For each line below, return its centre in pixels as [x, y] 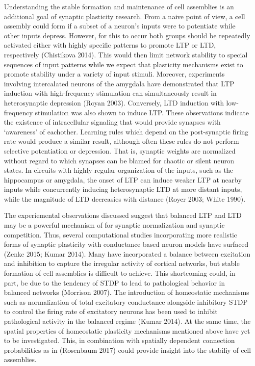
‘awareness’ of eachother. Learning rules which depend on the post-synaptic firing [126, 131]
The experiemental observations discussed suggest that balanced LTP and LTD [123, 215]
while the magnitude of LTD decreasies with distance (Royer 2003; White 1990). [125, 198]
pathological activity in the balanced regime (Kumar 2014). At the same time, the [127, 321]
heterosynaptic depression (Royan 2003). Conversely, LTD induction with [114, 102]
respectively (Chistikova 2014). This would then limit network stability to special [126, 54]
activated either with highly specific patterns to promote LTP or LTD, [110, 45]
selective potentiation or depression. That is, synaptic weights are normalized [120, 150]
